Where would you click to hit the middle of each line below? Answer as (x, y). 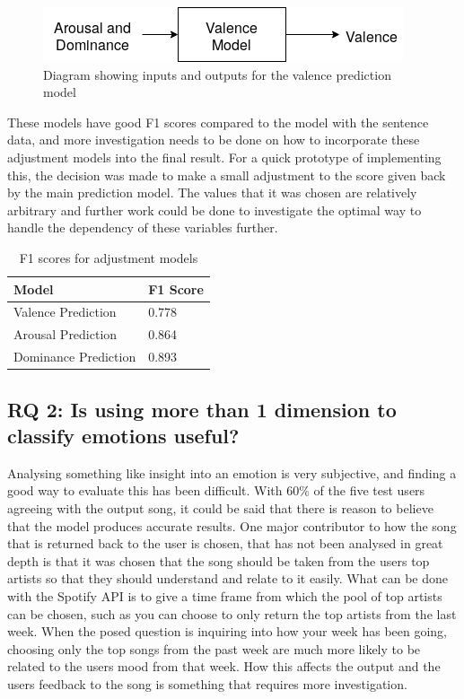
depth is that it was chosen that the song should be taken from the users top (219, 560)
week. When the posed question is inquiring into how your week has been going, (227, 631)
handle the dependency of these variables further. (143, 227)
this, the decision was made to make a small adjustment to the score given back (227, 175)
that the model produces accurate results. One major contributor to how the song (232, 525)
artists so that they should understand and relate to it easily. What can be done (228, 578)
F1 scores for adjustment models (109, 257)
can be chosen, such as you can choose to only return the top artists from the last (232, 613)
